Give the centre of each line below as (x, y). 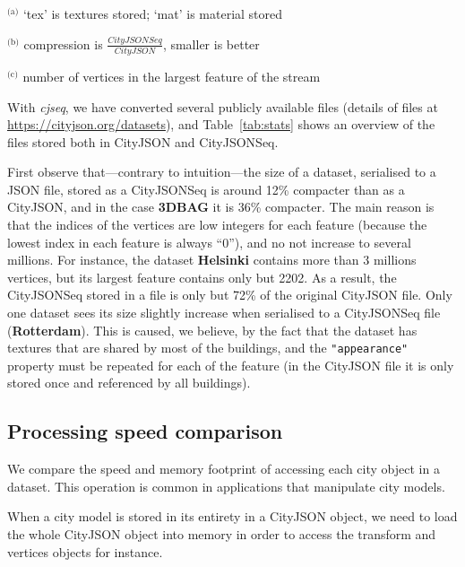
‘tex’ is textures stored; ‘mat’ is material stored (153, 13)
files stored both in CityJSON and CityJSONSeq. (143, 141)
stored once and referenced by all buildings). (129, 383)
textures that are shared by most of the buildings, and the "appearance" (208, 348)
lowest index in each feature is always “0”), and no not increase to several (209, 242)
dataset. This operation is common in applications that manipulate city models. (226, 486)
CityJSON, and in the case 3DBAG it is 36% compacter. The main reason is (221, 207)
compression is (63, 44)
